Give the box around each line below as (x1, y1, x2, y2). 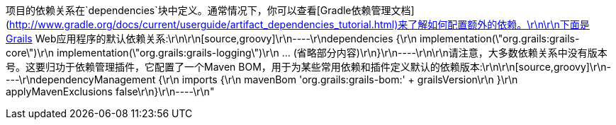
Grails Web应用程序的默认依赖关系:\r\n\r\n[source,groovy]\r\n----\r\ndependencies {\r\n (6, 32, 418, 44)
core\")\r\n (6, 47, 55, 59)
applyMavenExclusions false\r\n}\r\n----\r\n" (6, 85, 215, 97)
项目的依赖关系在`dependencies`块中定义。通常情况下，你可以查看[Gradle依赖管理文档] (6, 4, 415, 16)
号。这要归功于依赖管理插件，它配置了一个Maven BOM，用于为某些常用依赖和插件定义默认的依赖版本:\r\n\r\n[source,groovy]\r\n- (6, 61, 611, 73)
